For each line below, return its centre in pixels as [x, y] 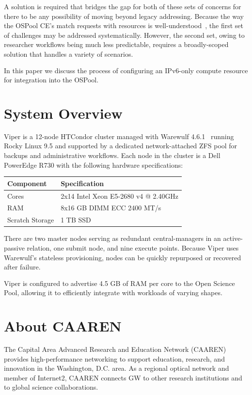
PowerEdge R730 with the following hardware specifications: [94, 165]
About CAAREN [63, 326]
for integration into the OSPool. [51, 80]
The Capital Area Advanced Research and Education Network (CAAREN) [115, 349]
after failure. [22, 267]
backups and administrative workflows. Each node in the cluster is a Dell [112, 155]
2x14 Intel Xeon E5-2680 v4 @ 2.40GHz [120, 196]
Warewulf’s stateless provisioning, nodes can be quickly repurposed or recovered [123, 257]
